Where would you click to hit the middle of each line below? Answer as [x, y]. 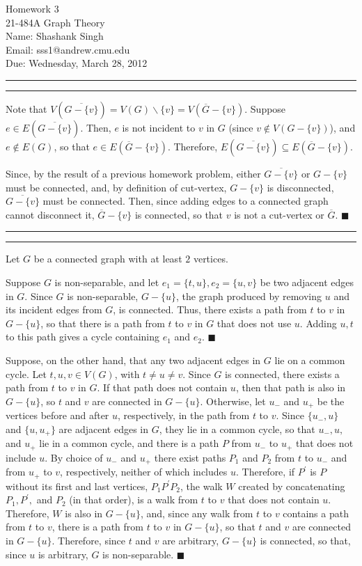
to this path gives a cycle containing [83, 337]
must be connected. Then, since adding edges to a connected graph [186, 201]
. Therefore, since [89, 540]
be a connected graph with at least [108, 259]
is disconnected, [300, 187]
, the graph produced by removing [249, 296]
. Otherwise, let [233, 401]
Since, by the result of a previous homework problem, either [133, 173]
